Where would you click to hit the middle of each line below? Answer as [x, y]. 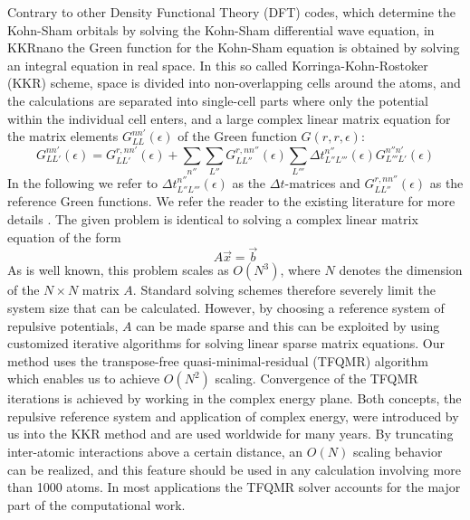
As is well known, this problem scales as [118, 270]
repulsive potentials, [63, 325]
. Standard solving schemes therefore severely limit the [284, 290]
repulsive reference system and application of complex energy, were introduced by [233, 416]
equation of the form [64, 236]
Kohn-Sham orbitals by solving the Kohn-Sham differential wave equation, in [221, 29]
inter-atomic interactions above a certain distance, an [155, 452]
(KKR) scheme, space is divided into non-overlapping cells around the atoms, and [234, 83]
